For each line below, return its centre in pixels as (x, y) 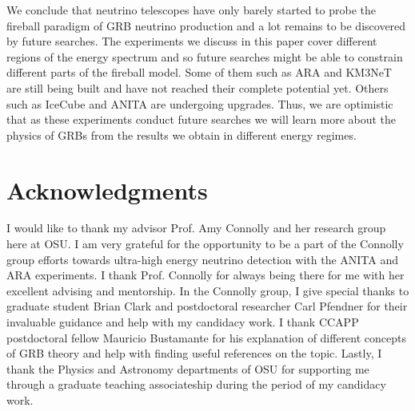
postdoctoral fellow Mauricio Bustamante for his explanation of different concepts (207, 337)
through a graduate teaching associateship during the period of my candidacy (196, 384)
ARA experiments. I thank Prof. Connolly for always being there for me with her (206, 275)
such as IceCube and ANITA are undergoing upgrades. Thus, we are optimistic (200, 103)
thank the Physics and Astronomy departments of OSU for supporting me (188, 368)
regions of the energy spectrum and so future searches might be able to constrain (205, 56)
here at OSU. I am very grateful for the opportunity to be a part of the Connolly (205, 244)
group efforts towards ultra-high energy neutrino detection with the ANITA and (203, 259)
